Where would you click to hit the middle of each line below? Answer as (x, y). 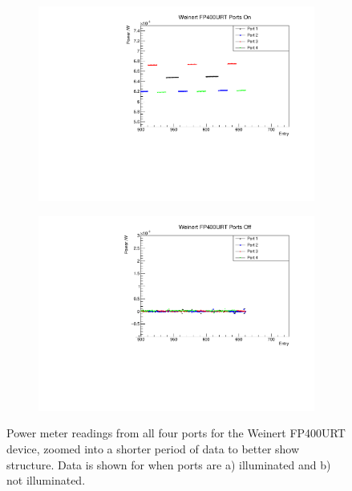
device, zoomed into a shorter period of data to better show (153, 449)
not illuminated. (46, 480)
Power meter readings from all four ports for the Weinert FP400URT (176, 433)
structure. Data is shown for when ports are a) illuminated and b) (169, 464)
